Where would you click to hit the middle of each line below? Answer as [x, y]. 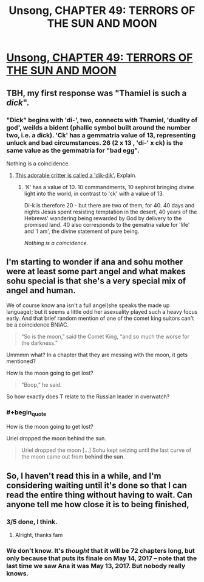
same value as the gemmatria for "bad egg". [73, 150]
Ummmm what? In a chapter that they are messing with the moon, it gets [97, 355]
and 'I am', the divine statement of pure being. [82, 231]
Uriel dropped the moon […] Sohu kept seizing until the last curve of [106, 450]
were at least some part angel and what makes [96, 272]
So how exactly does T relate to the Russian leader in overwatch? [88, 397]
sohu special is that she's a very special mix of [96, 281]
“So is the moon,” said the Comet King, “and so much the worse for [105, 336]
